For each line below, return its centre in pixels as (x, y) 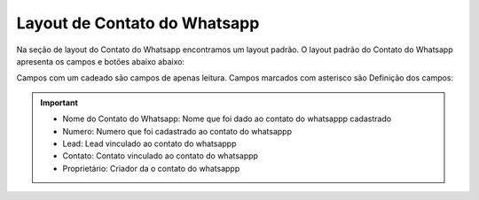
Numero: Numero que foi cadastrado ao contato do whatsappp (177, 131)
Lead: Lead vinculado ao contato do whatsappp (149, 143)
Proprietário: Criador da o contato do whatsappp (151, 168)
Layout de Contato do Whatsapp (138, 23)
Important (59, 103)
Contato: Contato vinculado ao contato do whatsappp (161, 156)
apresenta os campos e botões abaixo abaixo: (101, 61)
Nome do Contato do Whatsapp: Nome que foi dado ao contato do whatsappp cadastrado (227, 119)
